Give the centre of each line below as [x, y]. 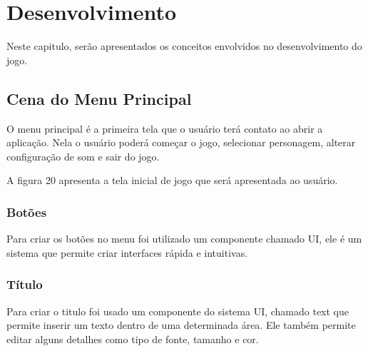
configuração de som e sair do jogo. [83, 156]
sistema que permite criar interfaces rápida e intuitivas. [127, 252]
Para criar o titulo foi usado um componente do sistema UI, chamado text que [178, 311]
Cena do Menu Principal [99, 98]
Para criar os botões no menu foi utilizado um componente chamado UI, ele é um [184, 239]
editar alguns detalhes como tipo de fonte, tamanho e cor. [133, 339]
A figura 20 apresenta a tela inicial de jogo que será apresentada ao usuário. [172, 180]
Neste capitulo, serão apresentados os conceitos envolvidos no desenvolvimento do [184, 46]
